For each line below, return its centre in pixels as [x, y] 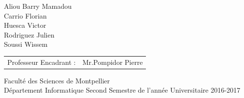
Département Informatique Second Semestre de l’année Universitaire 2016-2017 [122, 90]
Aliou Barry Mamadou [38, 6]
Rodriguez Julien [29, 34]
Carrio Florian [25, 15]
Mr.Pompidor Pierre [112, 62]
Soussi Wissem [26, 44]
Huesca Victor [25, 25]
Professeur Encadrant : [41, 62]
